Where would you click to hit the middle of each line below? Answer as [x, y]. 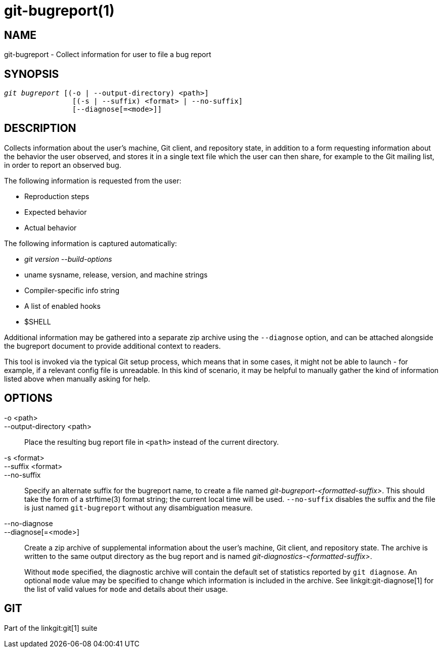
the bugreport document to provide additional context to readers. [113, 346]
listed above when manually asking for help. [77, 379]
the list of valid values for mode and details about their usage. [126, 589]
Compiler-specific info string [72, 290]
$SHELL [38, 321]
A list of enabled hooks [62, 306]
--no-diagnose [29, 523]
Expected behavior [56, 212]
